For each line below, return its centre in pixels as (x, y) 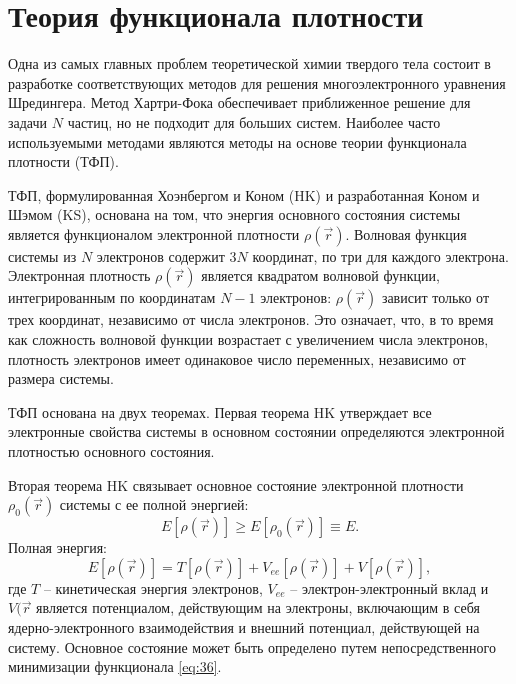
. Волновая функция (406, 233)
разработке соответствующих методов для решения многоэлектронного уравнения (257, 82)
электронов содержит (160, 255)
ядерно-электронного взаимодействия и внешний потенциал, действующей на (244, 627)
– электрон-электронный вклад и (389, 587)
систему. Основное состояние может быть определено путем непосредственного (252, 646)
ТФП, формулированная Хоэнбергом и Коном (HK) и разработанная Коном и (244, 194)
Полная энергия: (58, 547)
